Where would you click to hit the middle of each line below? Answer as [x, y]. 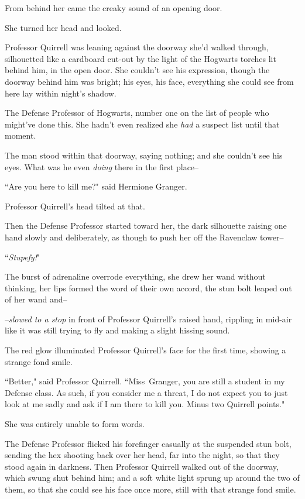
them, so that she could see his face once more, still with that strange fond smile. [150, 489]
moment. [20, 135]
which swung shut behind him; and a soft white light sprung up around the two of [152, 478]
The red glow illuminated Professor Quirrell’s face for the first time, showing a [145, 350]
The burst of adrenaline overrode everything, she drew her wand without [135, 276]
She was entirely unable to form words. [75, 424]
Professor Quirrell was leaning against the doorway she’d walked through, [137, 47]
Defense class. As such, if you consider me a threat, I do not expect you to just [146, 392]
